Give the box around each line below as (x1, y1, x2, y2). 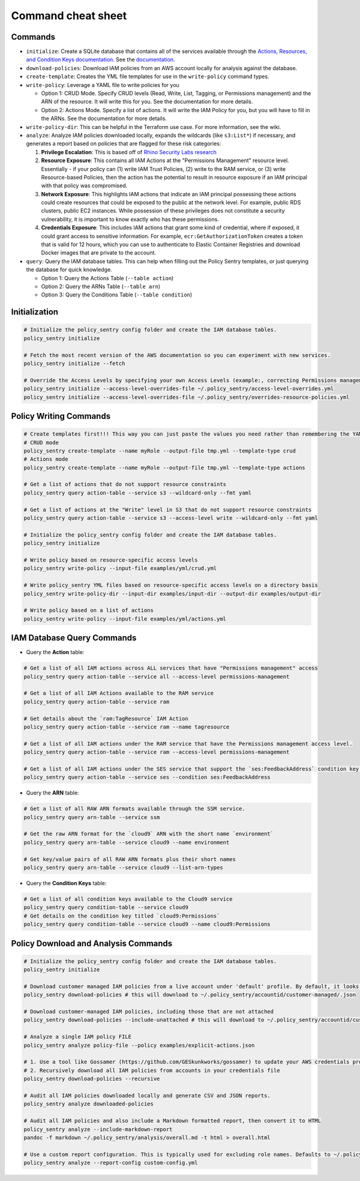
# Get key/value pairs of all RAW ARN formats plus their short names (23, 856, 236, 862)
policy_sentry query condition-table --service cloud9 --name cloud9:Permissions (23, 921, 271, 928)
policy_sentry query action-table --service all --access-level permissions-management (23, 673, 290, 680)
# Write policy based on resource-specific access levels (23, 556, 198, 563)
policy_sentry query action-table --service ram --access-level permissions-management (23, 749, 290, 756)
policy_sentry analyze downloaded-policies (23, 1101, 154, 1107)
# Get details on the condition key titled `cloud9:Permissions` (23, 912, 220, 919)
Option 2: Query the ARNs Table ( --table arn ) (41, 283, 161, 290)
